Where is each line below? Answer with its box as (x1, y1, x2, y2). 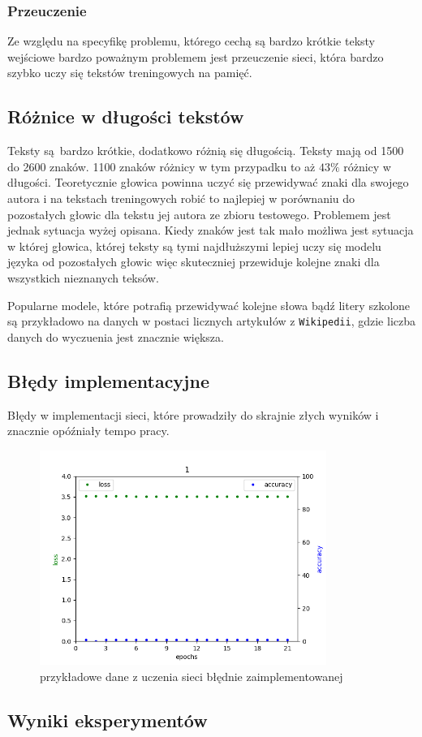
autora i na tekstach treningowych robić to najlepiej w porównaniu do (7, 189, 355, 206)
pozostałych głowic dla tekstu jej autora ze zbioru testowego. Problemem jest (7, 205, 391, 222)
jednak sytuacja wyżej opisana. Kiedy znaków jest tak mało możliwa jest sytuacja (7, 222, 414, 239)
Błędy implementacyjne (7, 368, 209, 393)
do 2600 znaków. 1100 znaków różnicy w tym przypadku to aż (7, 157, 316, 175)
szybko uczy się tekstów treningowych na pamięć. (7, 64, 252, 81)
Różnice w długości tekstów (7, 104, 244, 129)
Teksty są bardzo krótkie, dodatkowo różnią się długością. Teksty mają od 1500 (7, 142, 404, 159)
